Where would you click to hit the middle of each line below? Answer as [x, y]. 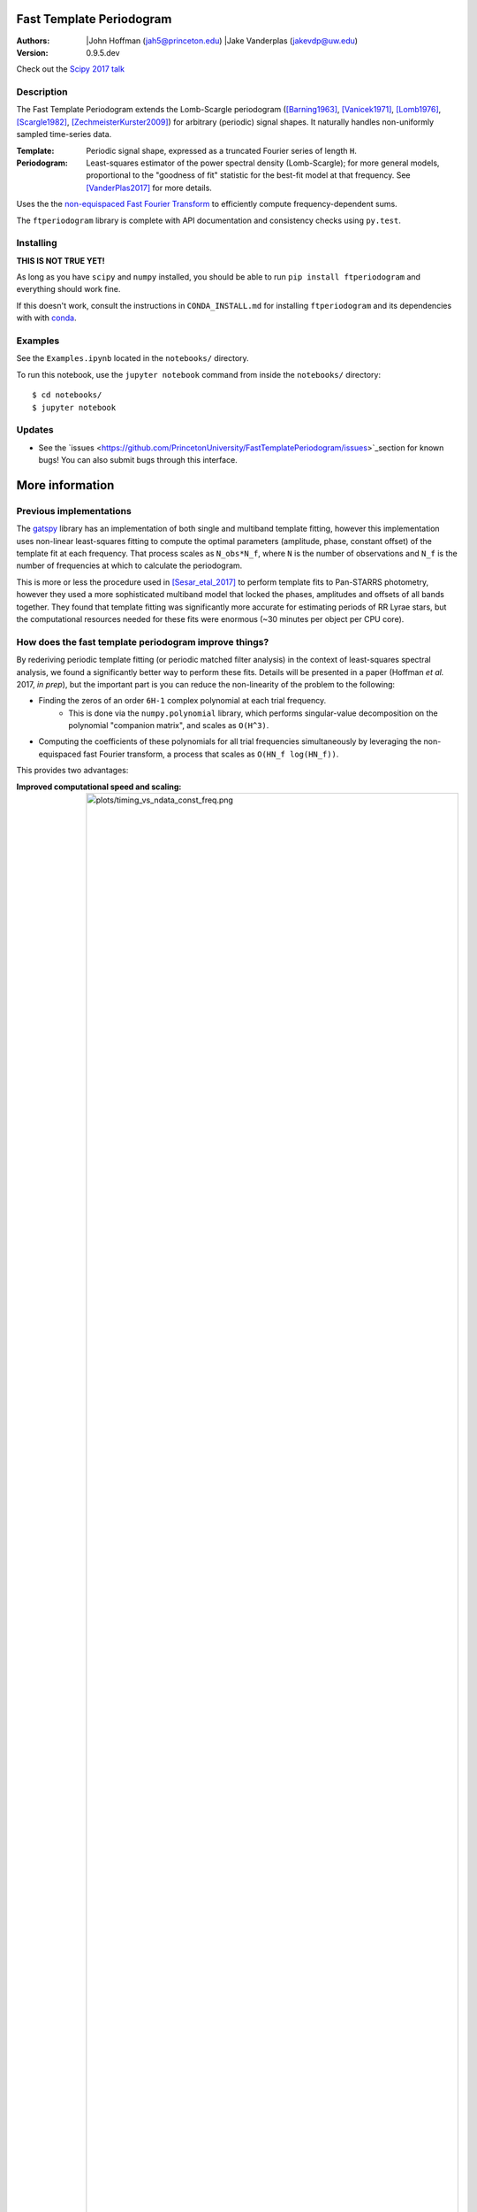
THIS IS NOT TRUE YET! [61, 260]
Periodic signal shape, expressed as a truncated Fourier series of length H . [221, 150]
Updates [35, 430]
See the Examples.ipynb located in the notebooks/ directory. [132, 358]
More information [65, 485]
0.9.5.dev [103, 52]
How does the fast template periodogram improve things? [143, 641]
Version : [32, 52]
